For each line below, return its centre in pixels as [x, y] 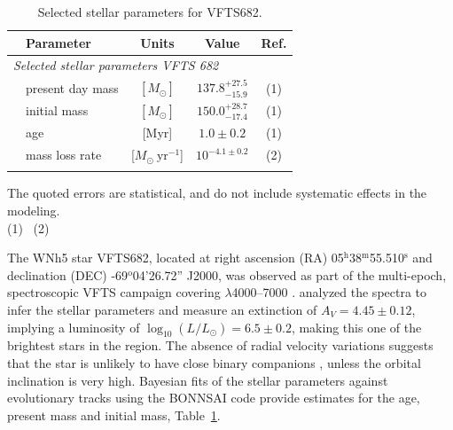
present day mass [72, 87]
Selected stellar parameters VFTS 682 [116, 65]
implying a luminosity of [74, 327]
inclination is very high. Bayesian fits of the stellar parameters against [198, 380]
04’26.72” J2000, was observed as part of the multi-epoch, [289, 274]
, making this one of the [356, 327]
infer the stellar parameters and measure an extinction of [162, 309]
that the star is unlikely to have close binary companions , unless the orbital [214, 362]
